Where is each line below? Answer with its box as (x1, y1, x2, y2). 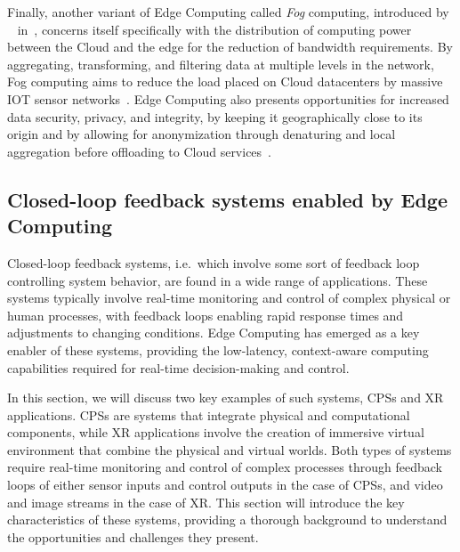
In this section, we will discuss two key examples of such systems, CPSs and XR (7, 388, 444, 407)
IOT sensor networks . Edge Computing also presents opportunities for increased (7, 89, 449, 108)
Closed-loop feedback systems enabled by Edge (7, 185, 448, 213)
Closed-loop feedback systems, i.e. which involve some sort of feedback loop (7, 253, 420, 272)
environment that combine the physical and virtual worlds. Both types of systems (7, 440, 452, 459)
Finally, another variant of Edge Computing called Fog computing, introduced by (7, 3, 449, 20)
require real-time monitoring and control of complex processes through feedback (7, 458, 442, 476)
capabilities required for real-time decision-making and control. (7, 358, 350, 377)
